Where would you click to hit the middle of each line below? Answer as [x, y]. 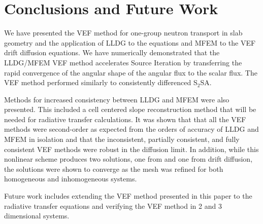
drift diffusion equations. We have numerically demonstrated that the [112, 52]
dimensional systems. [37, 216]
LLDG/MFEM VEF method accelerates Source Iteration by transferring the [123, 62]
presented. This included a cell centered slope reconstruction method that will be [130, 109]
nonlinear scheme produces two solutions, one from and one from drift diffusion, [128, 159]
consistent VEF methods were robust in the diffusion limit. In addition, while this [131, 149]
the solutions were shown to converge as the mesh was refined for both [114, 169]
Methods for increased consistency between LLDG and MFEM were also [117, 99]
